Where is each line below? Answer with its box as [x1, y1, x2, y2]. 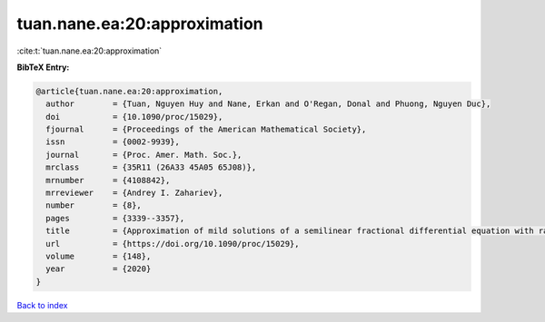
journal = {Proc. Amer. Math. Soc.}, [45, 150, 243, 160]
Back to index [16, 299, 68, 310]
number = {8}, [45, 200, 143, 210]
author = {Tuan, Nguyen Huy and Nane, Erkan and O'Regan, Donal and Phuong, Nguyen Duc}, [45, 99, 491, 109]
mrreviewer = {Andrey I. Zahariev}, [45, 188, 223, 199]
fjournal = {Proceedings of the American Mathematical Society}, [45, 124, 367, 135]
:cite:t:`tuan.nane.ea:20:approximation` [16, 45, 163, 56]
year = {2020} [45, 264, 152, 274]
